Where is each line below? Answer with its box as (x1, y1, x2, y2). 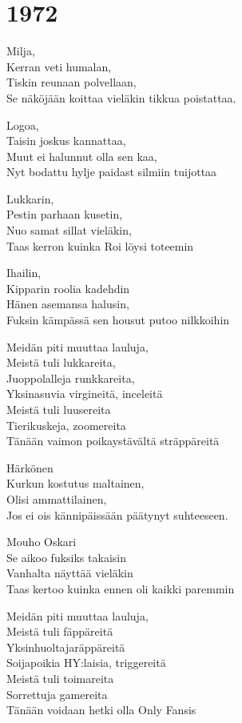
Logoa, (6, 116, 39, 133)
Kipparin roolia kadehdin (6, 279, 130, 296)
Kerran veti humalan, (6, 58, 112, 74)
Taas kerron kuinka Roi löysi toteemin (6, 237, 194, 254)
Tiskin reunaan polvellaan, (6, 74, 137, 90)
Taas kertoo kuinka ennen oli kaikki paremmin (6, 580, 235, 596)
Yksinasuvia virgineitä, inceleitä (6, 385, 163, 402)
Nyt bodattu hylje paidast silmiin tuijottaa (6, 163, 217, 180)
